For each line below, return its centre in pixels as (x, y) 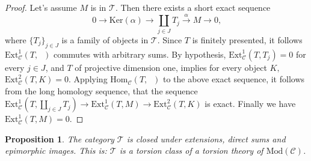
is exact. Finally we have (250, 104)
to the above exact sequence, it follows (234, 79)
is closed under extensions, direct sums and (206, 138)
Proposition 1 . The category (60, 138)
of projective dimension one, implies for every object (171, 67)
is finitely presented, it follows (247, 39)
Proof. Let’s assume (41, 7)
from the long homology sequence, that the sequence (101, 90)
